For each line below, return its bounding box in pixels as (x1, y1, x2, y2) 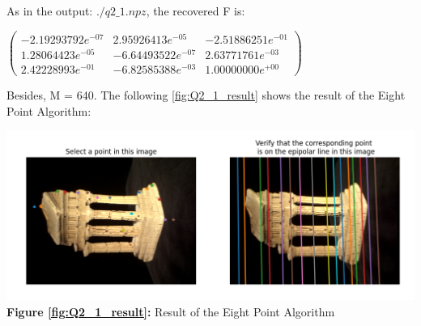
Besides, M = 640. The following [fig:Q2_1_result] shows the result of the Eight (6, 87, 406, 103)
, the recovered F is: (146, 2, 245, 19)
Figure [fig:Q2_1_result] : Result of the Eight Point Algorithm (6, 303, 335, 320)
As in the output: (6, 2, 93, 19)
